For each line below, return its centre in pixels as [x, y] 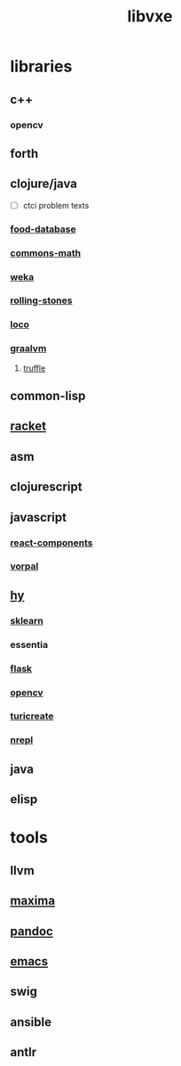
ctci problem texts [56, 205]
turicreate [32, 717]
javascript [39, 517]
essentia [29, 644]
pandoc [32, 931]
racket [28, 426]
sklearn [27, 620]
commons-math [46, 253]
